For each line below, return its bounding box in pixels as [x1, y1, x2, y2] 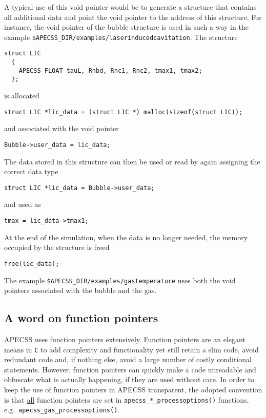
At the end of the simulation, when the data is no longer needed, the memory [4, 232, 248, 242]
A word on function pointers [4, 310, 158, 326]
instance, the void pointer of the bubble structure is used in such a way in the [4, 22, 249, 32]
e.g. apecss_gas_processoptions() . [4, 404, 120, 415]
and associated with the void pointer [4, 123, 119, 134]
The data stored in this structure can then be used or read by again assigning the [4, 156, 260, 166]
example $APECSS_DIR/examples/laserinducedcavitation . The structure [4, 31, 238, 42]
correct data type [4, 166, 58, 177]
